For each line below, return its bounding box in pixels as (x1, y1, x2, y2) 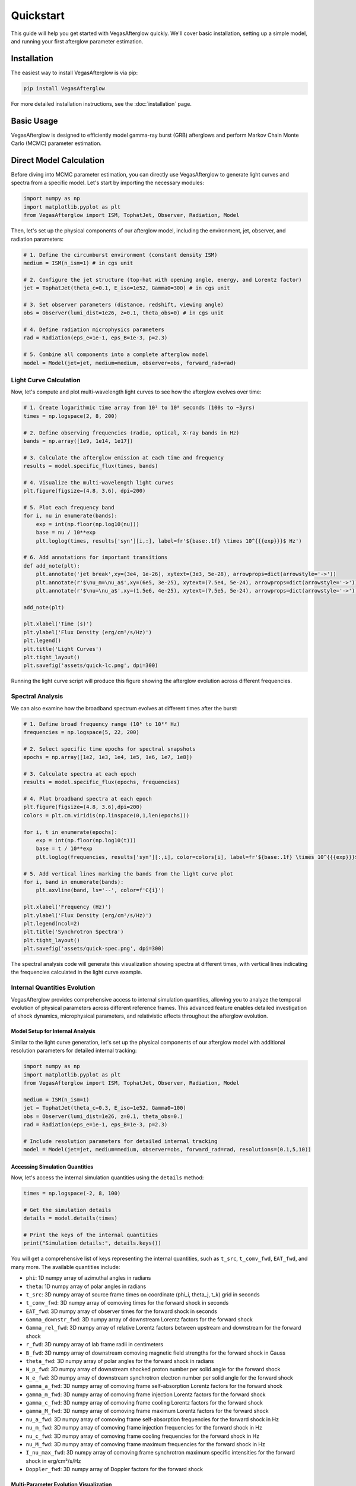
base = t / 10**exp (36, 845, 93, 852)
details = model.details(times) (23, 1215, 118, 1221)
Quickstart (11, 9, 65, 22)
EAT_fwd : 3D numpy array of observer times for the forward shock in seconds (26, 1308, 218, 1315)
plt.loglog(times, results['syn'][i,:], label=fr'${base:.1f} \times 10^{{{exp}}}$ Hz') (36, 537, 302, 544)
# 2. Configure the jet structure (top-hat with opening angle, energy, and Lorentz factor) (23, 276, 302, 283)
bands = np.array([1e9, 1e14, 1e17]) (23, 437, 133, 444)
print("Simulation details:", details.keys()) (23, 1240, 161, 1246)
